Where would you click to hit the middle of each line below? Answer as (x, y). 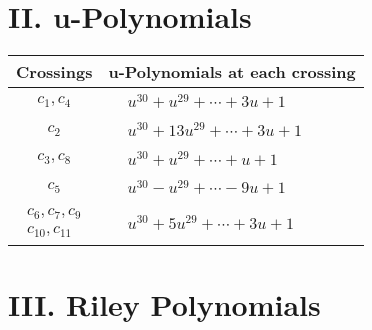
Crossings (54, 72)
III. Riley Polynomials (164, 303)
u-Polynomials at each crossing (232, 72)
